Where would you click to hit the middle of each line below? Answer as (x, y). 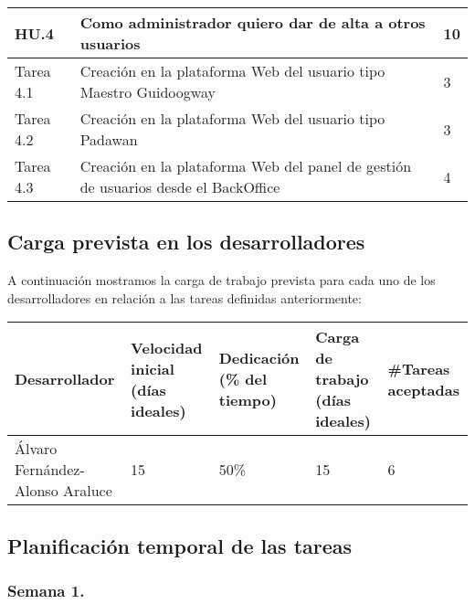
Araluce (87, 491)
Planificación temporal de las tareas (180, 545)
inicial (153, 368)
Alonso (37, 491)
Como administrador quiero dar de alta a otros (253, 22)
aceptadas (423, 389)
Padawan (109, 139)
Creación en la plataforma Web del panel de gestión (246, 166)
